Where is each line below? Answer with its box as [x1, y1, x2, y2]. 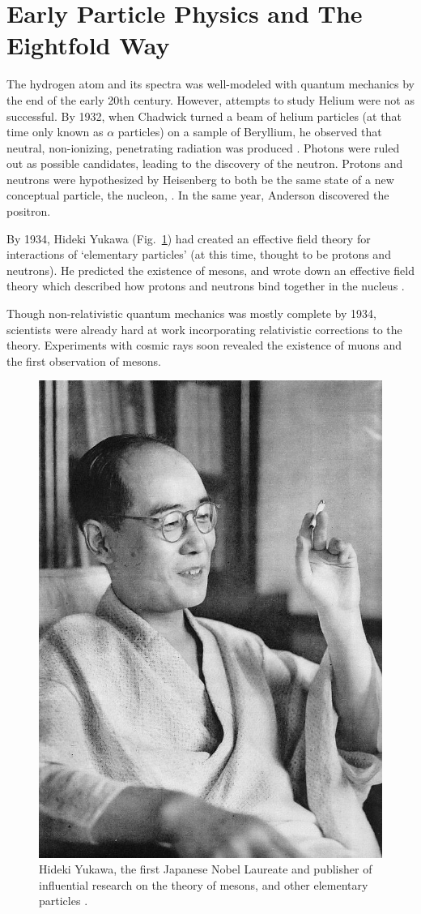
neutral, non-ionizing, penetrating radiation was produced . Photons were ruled [6, 139, 400, 156]
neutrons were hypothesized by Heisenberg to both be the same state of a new [6, 170, 394, 187]
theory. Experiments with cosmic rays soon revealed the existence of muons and [6, 337, 402, 354]
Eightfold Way [6, 28, 170, 62]
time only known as [6, 123, 104, 140]
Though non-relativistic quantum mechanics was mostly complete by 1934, [6, 305, 376, 322]
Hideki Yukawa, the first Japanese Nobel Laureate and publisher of [39, 860, 372, 878]
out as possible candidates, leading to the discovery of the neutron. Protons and [6, 155, 403, 172]
